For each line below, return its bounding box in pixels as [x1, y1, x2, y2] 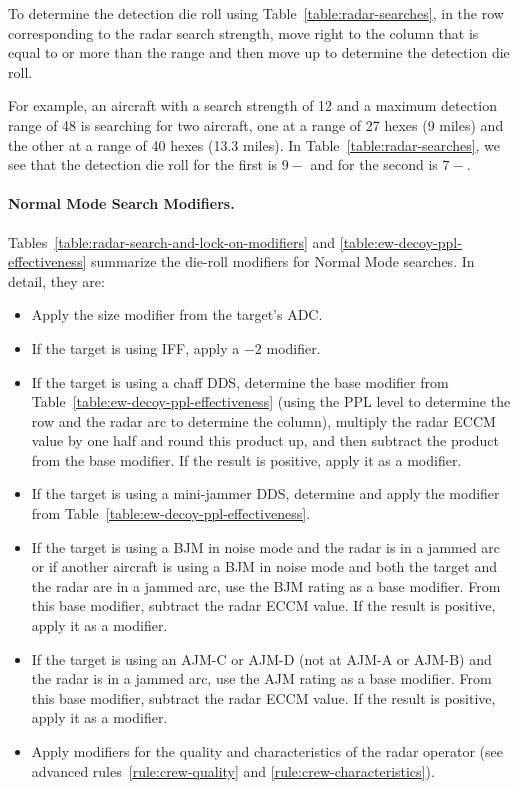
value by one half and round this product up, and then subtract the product [31, 430, 499, 451]
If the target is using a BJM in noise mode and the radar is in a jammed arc [31, 536, 501, 557]
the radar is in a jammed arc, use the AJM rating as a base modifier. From [31, 668, 492, 689]
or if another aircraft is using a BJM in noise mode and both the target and [31, 556, 497, 577]
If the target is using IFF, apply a [31, 337, 240, 358]
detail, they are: [8, 270, 105, 291]
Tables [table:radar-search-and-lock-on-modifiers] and [8, 231, 336, 252]
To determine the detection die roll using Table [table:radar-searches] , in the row [8, 3, 504, 23]
